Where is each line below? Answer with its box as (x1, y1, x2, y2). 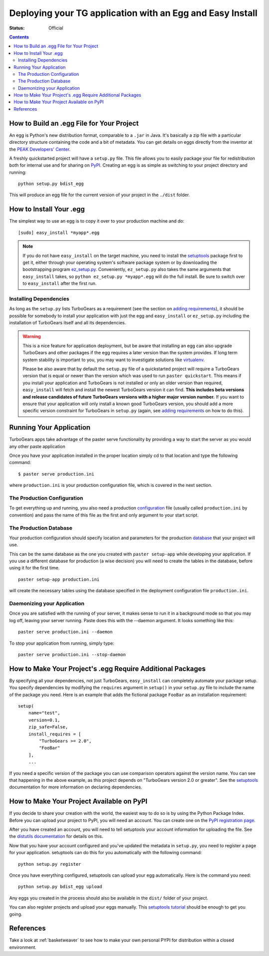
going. (9, 911, 22, 917)
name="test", (28, 710, 60, 716)
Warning (22, 333, 41, 339)
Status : (9, 25, 25, 31)
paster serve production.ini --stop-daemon (18, 652, 126, 657)
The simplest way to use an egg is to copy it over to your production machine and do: (9, 218, 184, 224)
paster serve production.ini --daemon (18, 629, 113, 635)
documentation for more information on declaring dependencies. (9, 784, 142, 790)
